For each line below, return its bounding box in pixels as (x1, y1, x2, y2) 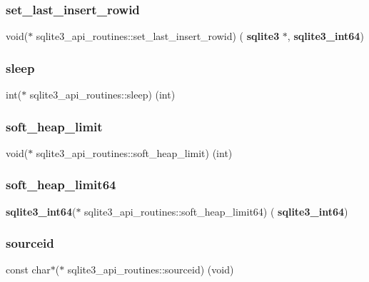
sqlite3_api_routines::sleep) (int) (29, 87, 176, 102)
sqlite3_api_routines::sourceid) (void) (67, 262, 234, 277)
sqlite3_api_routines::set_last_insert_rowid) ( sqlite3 (36, 29, 280, 44)
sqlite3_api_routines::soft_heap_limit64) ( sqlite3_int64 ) (84, 203, 348, 218)
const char (6, 262, 51, 277)
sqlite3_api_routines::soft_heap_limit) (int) (36, 145, 233, 160)
